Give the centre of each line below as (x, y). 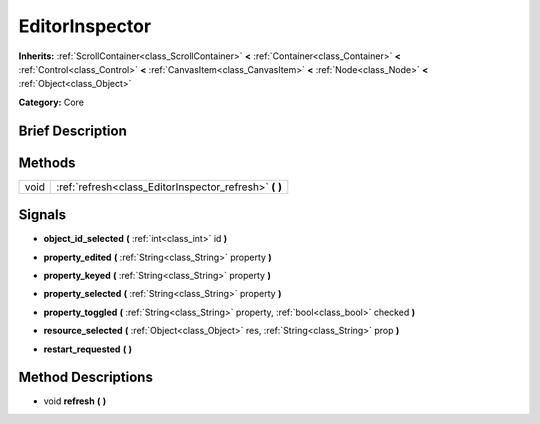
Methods (47, 162)
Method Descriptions (86, 377)
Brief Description (72, 130)
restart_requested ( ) (88, 349)
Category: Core (51, 102)
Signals (42, 215)
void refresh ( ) (75, 401)
